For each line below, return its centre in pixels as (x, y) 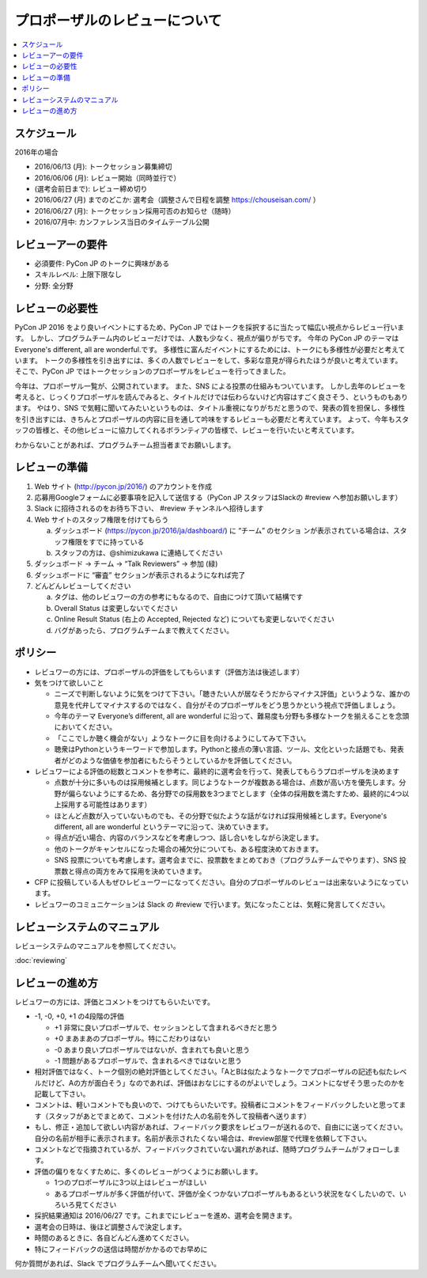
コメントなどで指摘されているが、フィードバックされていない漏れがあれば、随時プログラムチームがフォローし (214, 1149)
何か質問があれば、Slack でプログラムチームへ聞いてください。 (118, 1263)
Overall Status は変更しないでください (116, 608)
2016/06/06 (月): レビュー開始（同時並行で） (108, 177)
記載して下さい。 (62, 1094)
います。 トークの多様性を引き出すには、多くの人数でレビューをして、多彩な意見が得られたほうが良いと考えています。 (208, 360)
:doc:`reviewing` (41, 961)
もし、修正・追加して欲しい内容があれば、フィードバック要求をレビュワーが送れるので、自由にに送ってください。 (221, 1127)
